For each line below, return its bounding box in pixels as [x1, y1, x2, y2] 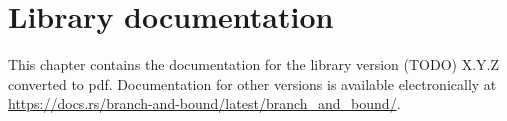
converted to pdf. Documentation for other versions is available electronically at [8, 73, 497, 94]
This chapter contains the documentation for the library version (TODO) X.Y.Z [8, 54, 500, 75]
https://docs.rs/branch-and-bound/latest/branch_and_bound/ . [8, 93, 401, 114]
